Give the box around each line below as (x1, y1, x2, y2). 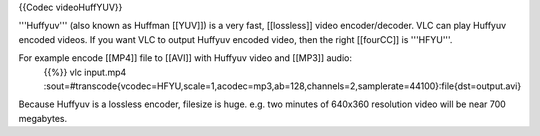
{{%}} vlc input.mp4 (43, 66, 127, 78)
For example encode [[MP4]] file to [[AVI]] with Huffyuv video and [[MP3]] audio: (18, 52, 352, 64)
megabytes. (18, 112, 68, 124)
